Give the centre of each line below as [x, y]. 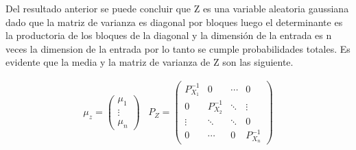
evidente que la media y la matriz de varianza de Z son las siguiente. [150, 62]
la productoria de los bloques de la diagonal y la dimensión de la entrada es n [169, 35]
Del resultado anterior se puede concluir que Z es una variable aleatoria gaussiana [177, 8]
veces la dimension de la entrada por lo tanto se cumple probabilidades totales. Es [178, 48]
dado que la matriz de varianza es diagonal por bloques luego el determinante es [174, 22]
